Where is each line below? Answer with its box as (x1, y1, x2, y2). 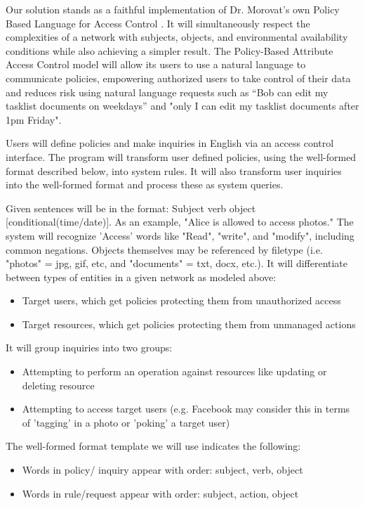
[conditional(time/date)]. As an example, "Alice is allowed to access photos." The (6, 214, 354, 229)
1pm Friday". (6, 112, 62, 126)
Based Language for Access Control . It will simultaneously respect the (6, 15, 310, 30)
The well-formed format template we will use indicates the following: (6, 439, 301, 453)
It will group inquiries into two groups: (6, 340, 173, 355)
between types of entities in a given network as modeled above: (6, 269, 277, 284)
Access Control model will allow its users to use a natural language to (6, 57, 306, 72)
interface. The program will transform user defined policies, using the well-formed (6, 149, 357, 164)
